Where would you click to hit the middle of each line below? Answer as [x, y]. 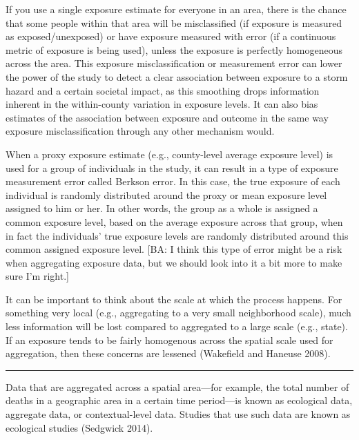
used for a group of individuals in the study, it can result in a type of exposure [172, 168]
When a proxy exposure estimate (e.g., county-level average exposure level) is [169, 154]
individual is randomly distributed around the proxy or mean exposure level [166, 194]
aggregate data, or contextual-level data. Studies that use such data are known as [178, 414]
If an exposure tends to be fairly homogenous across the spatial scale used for [169, 339]
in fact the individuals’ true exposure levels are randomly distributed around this [177, 235]
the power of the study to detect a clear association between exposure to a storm [177, 76]
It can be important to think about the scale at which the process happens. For [174, 299]
